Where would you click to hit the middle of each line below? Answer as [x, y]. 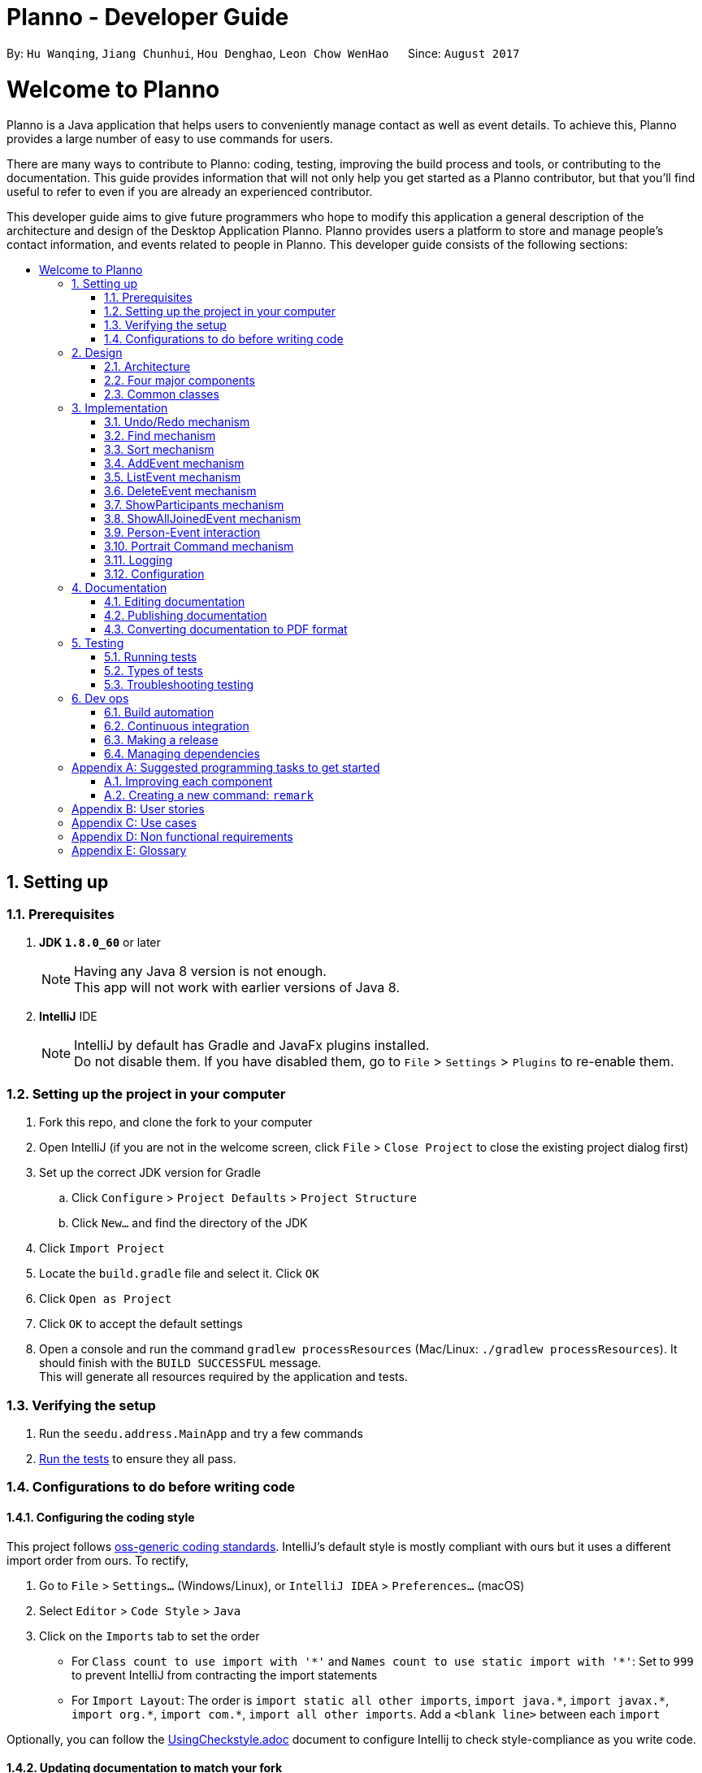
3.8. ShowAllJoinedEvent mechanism [203, 519]
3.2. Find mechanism [160, 436]
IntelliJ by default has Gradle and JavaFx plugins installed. [252, 1046]
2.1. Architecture [147, 367]
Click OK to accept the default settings [141, 1324]
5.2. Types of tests [154, 671]
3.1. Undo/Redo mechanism [177, 422]
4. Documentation [119, 588]
